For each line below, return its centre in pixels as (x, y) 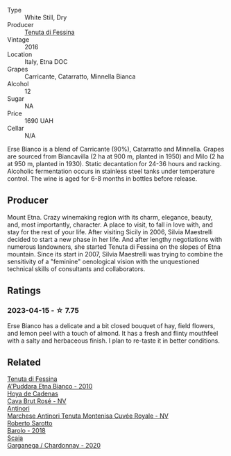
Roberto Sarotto (30, 423)
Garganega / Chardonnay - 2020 (54, 446)
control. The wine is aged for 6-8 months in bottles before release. (102, 179)
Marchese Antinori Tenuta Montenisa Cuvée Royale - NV (88, 416)
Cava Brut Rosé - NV (37, 401)
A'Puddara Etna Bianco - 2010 (50, 386)
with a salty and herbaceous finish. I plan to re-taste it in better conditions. (114, 341)
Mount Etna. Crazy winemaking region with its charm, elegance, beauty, (110, 217)
